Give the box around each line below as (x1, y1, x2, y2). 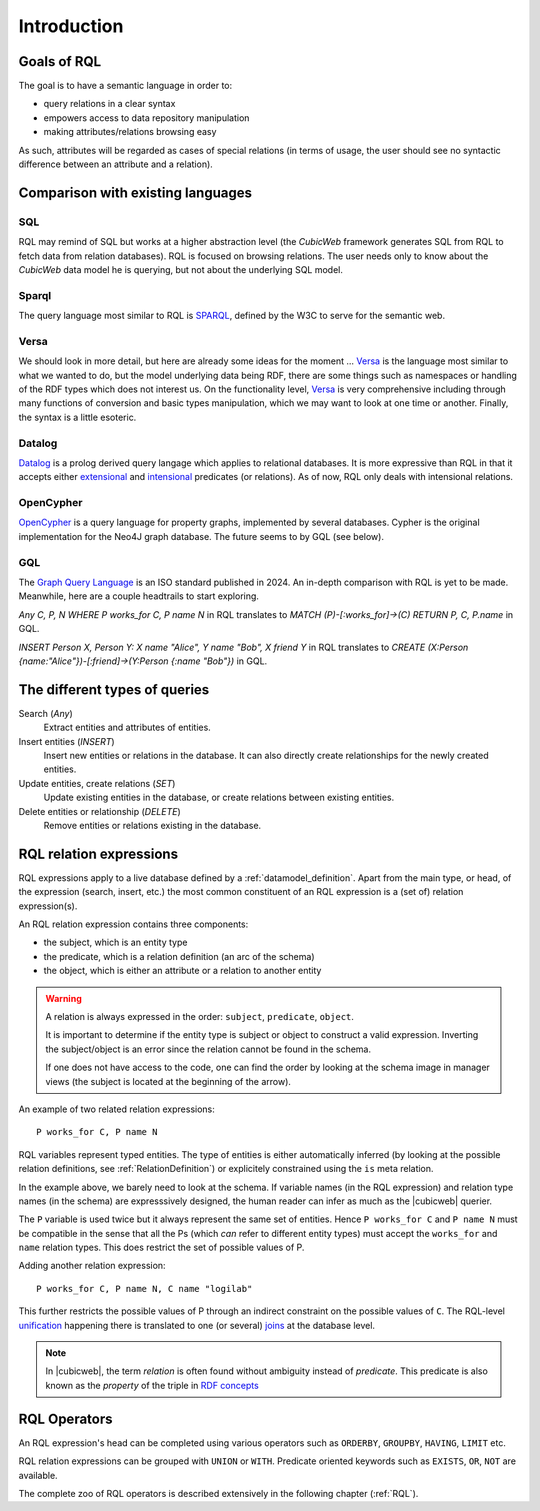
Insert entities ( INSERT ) (18, 735, 115, 747)
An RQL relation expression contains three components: (18, 918, 249, 930)
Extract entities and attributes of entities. (43, 721, 212, 734)
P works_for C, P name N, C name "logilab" (36, 1283, 253, 1294)
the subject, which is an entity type (43, 936, 188, 949)
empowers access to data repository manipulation (43, 111, 250, 124)
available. (18, 1469, 59, 1481)
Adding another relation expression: (18, 1260, 166, 1272)
